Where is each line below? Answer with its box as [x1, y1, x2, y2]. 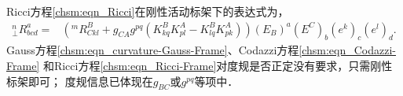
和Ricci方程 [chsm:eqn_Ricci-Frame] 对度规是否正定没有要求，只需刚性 [42, 57, 393, 74]
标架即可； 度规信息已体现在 [6, 72, 153, 89]
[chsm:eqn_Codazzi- [299, 42, 397, 58]
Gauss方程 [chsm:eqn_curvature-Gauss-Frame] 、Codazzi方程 [6, 42, 299, 58]
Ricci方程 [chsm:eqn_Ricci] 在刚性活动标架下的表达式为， [6, 3, 289, 19]
